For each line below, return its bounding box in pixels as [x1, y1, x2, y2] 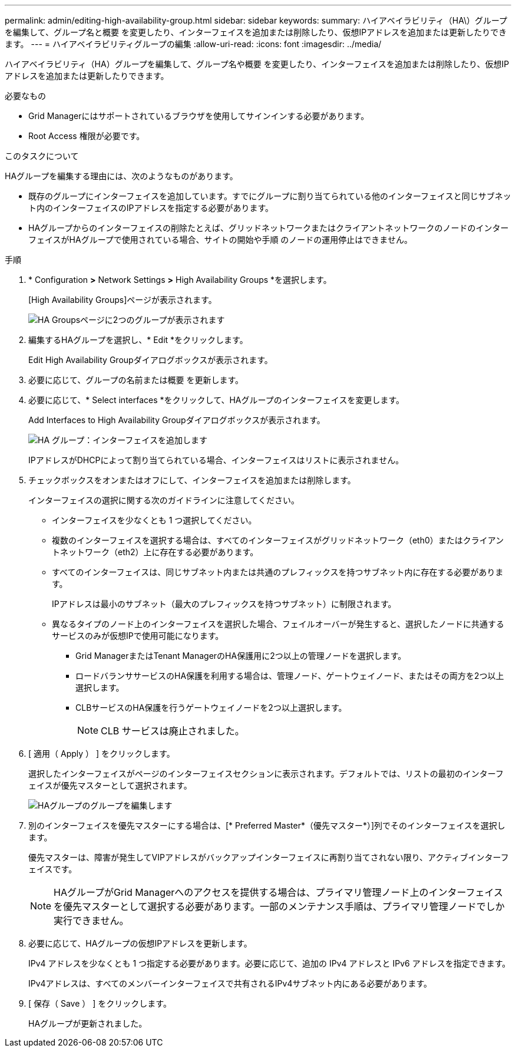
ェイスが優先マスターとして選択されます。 [28, 780, 192, 790]
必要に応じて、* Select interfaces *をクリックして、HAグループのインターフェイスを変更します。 [28, 395, 404, 405]
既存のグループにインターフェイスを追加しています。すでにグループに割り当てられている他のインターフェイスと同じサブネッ [28, 191, 511, 201]
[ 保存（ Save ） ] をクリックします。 [28, 998, 171, 1008]
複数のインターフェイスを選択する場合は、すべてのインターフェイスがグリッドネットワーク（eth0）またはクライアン [52, 535, 504, 545]
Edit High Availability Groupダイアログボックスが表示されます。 [28, 355, 273, 365]
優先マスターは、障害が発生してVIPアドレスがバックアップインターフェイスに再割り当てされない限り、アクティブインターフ [28, 852, 509, 862]
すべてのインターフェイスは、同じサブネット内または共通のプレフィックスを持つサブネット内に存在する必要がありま [52, 567, 504, 577]
